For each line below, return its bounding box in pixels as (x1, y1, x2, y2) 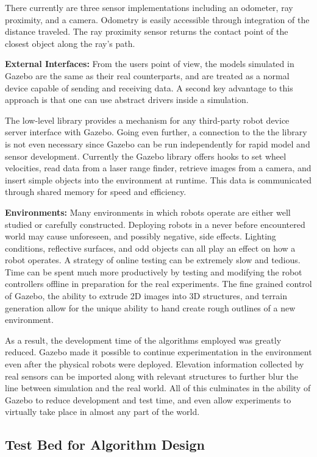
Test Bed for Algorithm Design (5, 435, 205, 454)
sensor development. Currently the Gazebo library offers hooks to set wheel (5, 149, 287, 162)
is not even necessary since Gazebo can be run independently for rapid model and (5, 137, 310, 150)
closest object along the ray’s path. (5, 37, 135, 49)
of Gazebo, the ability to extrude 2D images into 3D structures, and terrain (5, 289, 287, 302)
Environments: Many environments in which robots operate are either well (5, 205, 291, 218)
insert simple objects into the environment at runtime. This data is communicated (5, 173, 312, 186)
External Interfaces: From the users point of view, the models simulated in (5, 57, 294, 70)
